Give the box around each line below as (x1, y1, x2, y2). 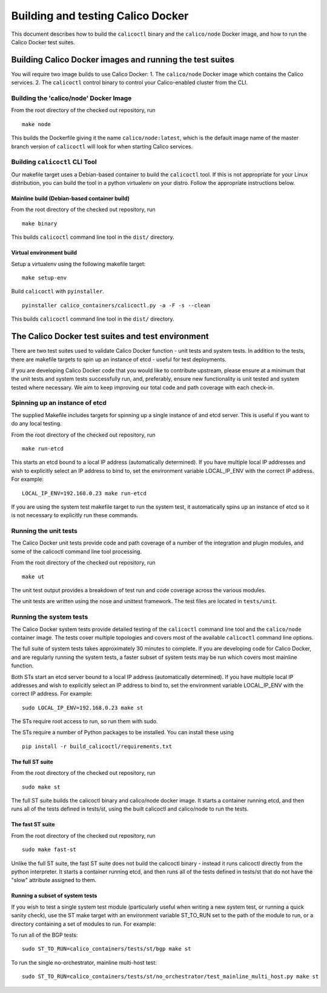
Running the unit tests (11, 527, 78, 535)
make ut (22, 573, 45, 580)
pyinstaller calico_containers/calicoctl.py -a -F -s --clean (22, 302, 211, 309)
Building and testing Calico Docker (11, 9, 189, 22)
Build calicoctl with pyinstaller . (11, 288, 104, 295)
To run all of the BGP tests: (11, 931, 78, 938)
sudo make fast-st (22, 846, 77, 853)
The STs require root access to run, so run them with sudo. (11, 718, 158, 725)
